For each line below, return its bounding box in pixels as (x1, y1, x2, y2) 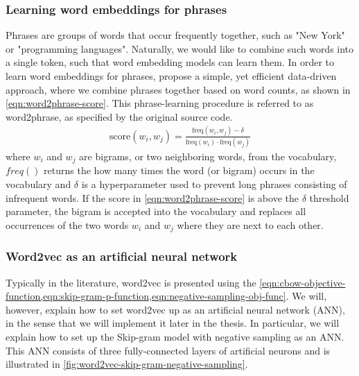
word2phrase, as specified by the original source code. (6, 109, 233, 123)
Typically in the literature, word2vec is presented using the (6, 275, 256, 289)
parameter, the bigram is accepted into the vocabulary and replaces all (6, 204, 306, 219)
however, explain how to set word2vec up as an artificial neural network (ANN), (6, 302, 345, 316)
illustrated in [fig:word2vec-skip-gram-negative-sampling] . (6, 357, 248, 371)
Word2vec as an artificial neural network (6, 248, 238, 265)
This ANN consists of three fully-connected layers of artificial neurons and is (6, 343, 331, 357)
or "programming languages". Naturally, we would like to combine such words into (6, 41, 354, 55)
